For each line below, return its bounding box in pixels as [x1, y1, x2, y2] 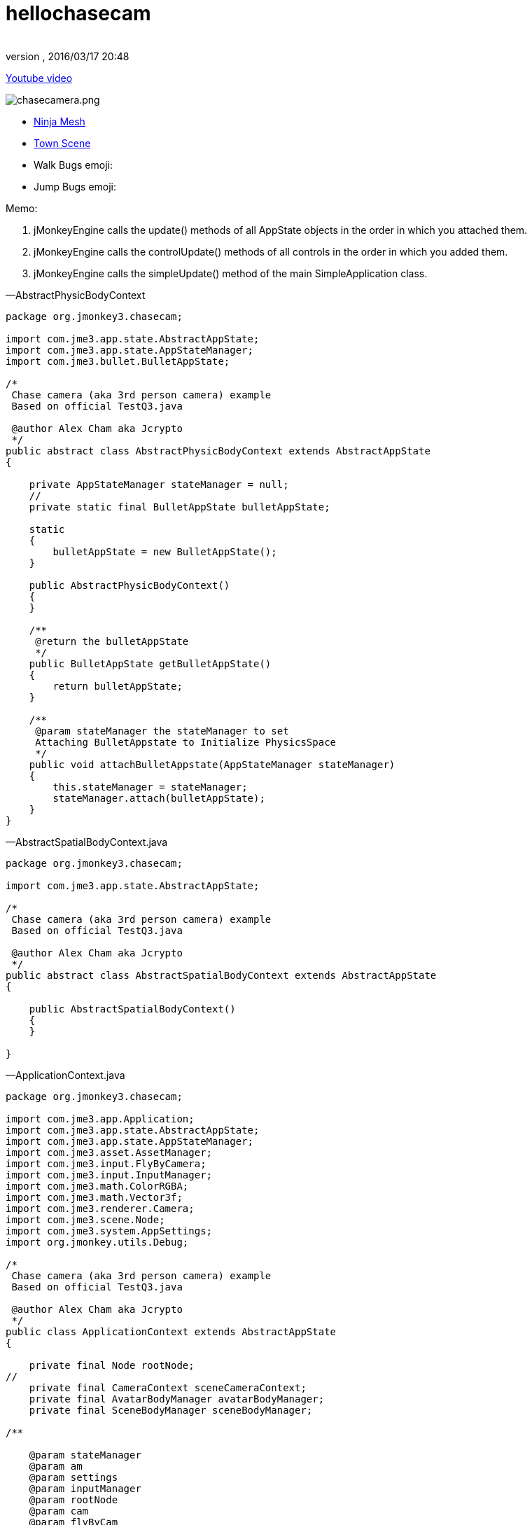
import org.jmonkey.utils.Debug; [6, 1236, 189, 1248]
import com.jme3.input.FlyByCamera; [6, 1157, 206, 1169]
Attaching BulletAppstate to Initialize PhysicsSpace [35, 736, 337, 748]
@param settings [29, 1471, 118, 1483]
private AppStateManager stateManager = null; [29, 478, 289, 490]
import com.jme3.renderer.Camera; [6, 1202, 195, 1214]
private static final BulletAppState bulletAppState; [29, 501, 330, 513]
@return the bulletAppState [35, 635, 189, 647]
